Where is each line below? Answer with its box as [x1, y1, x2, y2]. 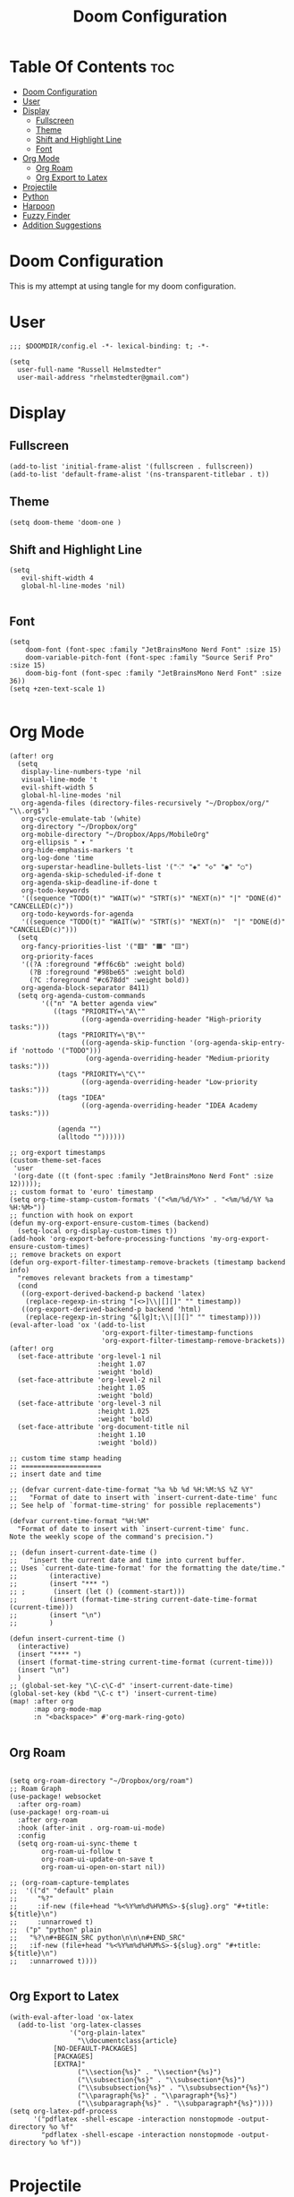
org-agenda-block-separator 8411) [21, 984, 150, 993]
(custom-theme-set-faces [9, 1156, 102, 1166]
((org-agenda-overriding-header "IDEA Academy [80, 1101, 257, 1110]
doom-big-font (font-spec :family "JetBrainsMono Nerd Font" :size [25, 669, 281, 678]
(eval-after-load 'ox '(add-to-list [9, 1321, 146, 1330]
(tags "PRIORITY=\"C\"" [56, 1070, 146, 1079]
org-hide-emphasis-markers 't [21, 846, 134, 855]
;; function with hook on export [9, 1211, 134, 1220]
